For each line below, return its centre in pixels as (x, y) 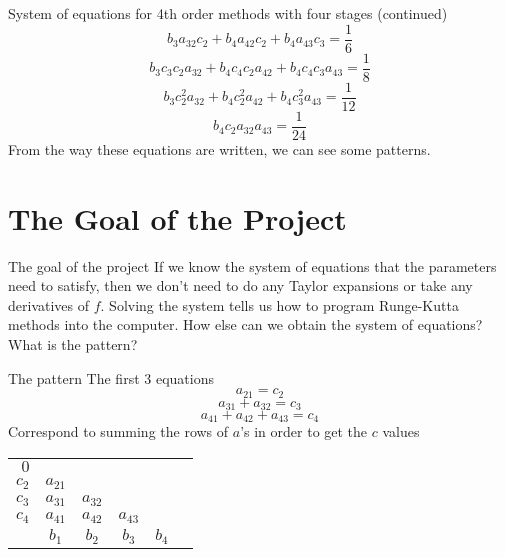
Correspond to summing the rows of (118, 431)
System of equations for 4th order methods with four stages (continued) (228, 13)
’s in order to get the (304, 431)
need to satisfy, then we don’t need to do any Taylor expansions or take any (240, 285)
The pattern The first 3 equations (111, 377)
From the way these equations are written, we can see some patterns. (219, 148)
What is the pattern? (73, 343)
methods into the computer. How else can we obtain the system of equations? (245, 324)
